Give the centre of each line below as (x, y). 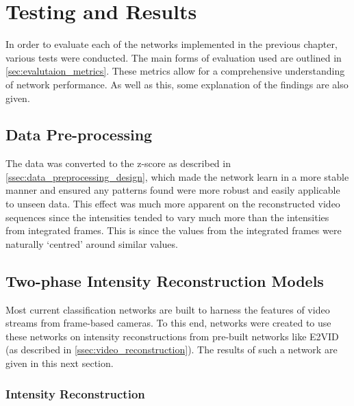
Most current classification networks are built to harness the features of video (168, 309)
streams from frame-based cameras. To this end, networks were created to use (168, 323)
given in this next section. (60, 363)
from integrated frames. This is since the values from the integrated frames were (174, 230)
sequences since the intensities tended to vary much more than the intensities (167, 217)
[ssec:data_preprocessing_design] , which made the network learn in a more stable (177, 176)
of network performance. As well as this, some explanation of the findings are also (177, 84)
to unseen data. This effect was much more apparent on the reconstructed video (173, 204)
